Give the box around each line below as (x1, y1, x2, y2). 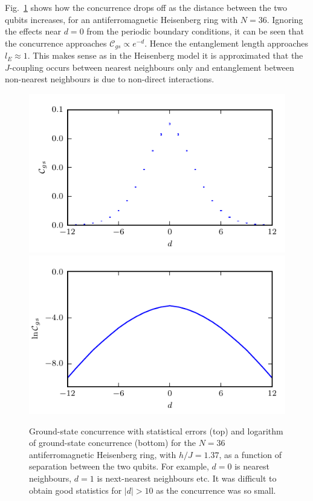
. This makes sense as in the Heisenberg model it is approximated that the (27, 49, 303, 62)
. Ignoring (266, 13, 303, 25)
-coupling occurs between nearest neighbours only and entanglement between (9, 61, 294, 73)
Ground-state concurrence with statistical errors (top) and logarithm (29, 424, 283, 437)
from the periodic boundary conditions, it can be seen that (86, 25, 304, 38)
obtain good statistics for (29, 483, 122, 496)
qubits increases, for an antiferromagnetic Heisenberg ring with (5, 13, 238, 25)
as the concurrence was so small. (156, 483, 276, 496)
